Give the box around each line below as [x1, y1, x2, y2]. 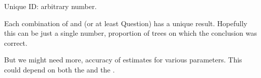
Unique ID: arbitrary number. [4, 1, 97, 11]
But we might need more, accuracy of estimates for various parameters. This [4, 54, 242, 65]
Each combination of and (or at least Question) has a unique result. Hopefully [4, 18, 247, 28]
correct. [4, 37, 27, 48]
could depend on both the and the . [4, 64, 115, 74]
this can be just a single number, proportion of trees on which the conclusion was [4, 28, 257, 38]
